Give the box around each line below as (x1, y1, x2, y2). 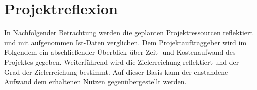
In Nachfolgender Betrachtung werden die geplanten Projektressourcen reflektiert (4, 27, 253, 38)
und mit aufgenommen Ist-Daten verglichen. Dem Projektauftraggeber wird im (4, 37, 247, 47)
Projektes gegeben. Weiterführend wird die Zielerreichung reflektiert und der (4, 56, 239, 67)
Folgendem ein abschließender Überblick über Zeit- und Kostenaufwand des (4, 47, 236, 57)
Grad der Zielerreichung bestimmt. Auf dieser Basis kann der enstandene (4, 66, 228, 77)
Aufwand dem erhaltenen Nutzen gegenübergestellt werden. (4, 76, 187, 87)
